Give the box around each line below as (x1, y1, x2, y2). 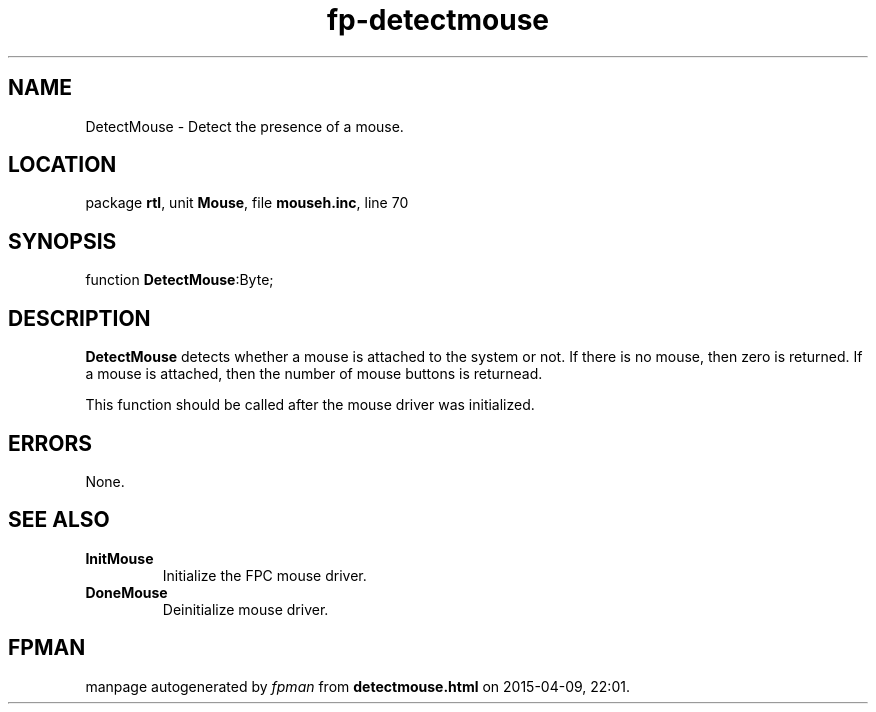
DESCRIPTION (8, 305, 151, 331)
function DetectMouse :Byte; (85, 271, 274, 289)
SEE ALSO (8, 507, 110, 533)
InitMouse (85, 549, 154, 567)
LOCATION (8, 152, 117, 178)
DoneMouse (85, 583, 168, 601)
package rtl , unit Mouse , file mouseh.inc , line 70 (85, 194, 409, 212)
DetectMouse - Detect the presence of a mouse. (85, 117, 404, 135)
